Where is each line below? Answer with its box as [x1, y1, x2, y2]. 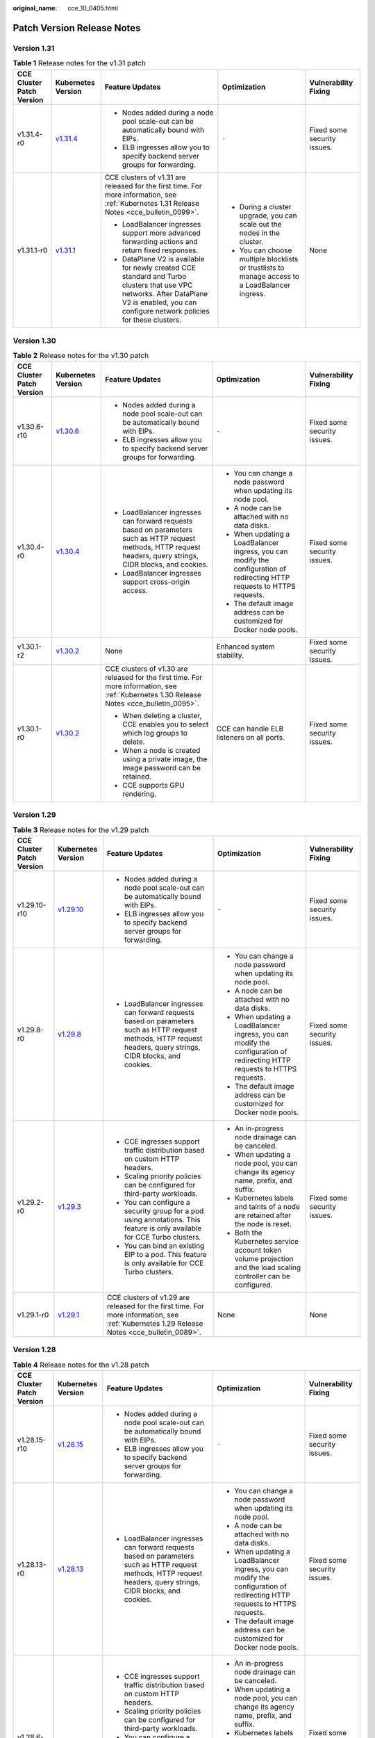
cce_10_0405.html [67, 4, 118, 12]
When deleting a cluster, [122, 710, 202, 720]
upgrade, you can [239, 211, 297, 220]
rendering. [122, 789, 156, 799]
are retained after [234, 1210, 292, 1220]
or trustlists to [239, 263, 285, 273]
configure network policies [122, 306, 210, 316]
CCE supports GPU [122, 780, 185, 790]
